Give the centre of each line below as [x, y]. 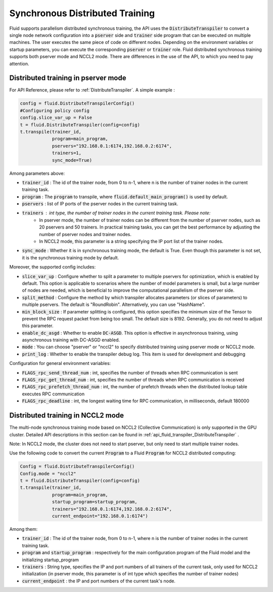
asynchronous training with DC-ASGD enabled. [71, 340]
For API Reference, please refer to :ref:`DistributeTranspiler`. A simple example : [92, 90]
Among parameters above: [37, 173]
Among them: [24, 529]
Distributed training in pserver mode [68, 78]
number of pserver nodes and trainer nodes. [85, 234]
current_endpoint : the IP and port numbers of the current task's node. [99, 581]
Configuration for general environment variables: [60, 363]
